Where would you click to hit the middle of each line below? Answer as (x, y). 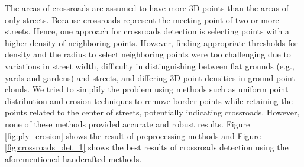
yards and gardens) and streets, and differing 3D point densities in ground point (150, 77)
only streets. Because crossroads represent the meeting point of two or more (142, 19)
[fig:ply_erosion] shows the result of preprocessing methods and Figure (133, 135)
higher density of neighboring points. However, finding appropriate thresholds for (151, 42)
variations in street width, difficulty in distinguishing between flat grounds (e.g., (150, 65)
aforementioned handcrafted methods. (73, 158)
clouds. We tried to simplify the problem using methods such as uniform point (147, 89)
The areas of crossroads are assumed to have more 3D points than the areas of (147, 8)
